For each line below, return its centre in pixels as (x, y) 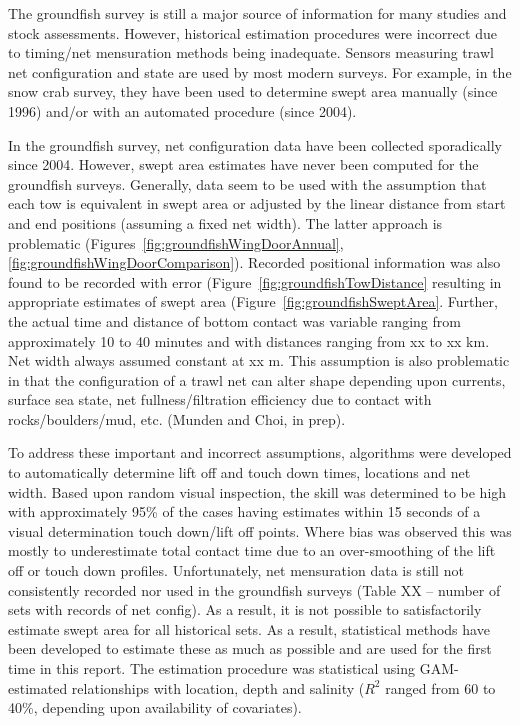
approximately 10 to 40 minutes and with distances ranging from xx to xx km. (249, 340)
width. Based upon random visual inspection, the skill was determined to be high (257, 491)
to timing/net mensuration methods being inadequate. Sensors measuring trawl (251, 52)
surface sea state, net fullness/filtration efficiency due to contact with (220, 399)
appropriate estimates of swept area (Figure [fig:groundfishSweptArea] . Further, (253, 301)
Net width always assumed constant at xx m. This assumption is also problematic (259, 360)
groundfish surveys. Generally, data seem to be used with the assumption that (247, 183)
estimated (38, 687)
